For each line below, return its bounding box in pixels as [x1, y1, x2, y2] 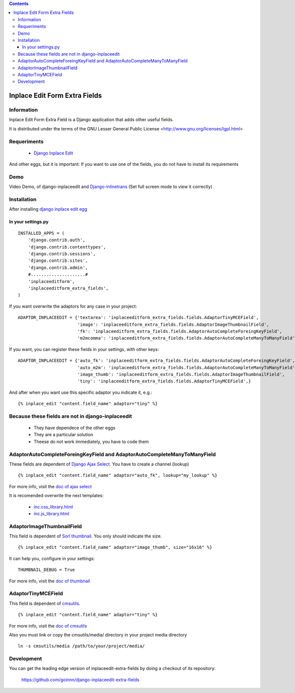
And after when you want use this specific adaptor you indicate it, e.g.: [9, 389, 152, 395]
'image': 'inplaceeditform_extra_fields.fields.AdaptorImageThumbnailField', [77, 321, 269, 327]
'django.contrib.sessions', [28, 251, 96, 257]
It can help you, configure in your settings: [9, 555, 95, 561]
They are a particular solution [33, 432, 93, 438]
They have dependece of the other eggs [33, 425, 116, 431]
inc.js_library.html [33, 510, 70, 516]
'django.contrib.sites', [28, 258, 88, 263]
